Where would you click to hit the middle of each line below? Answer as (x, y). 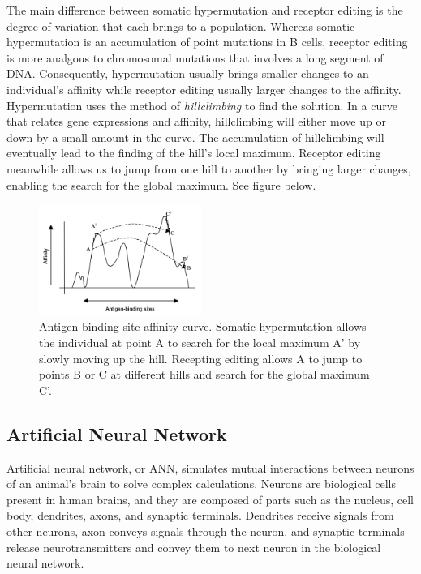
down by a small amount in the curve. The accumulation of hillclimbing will (195, 137)
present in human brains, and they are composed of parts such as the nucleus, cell (210, 499)
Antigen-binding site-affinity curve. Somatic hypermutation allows (203, 326)
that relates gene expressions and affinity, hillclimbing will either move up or (196, 121)
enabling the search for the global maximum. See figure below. (161, 184)
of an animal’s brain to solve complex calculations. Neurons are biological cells (201, 484)
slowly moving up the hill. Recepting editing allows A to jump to (201, 358)
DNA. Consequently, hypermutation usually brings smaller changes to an (188, 73)
